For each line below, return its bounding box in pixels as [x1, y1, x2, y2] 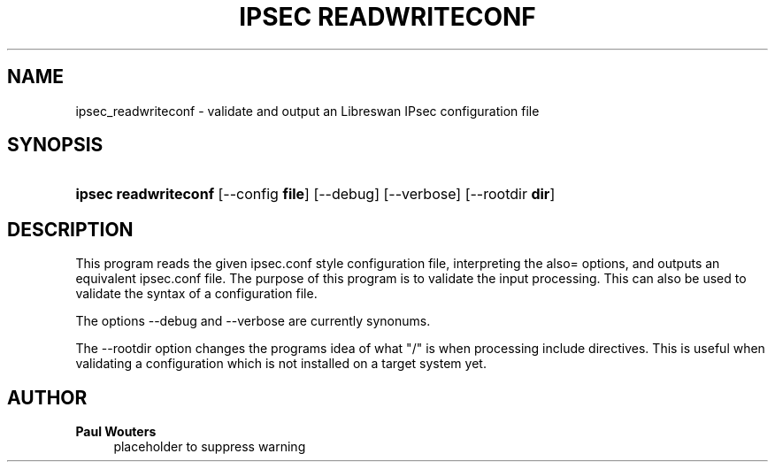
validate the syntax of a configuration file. [75, 286, 318, 302]
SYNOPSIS [7, 134, 104, 157]
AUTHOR [7, 386, 88, 409]
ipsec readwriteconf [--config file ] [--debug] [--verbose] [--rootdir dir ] [75, 185, 556, 204]
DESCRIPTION [7, 218, 134, 241]
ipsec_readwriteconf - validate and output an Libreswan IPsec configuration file [75, 103, 540, 119]
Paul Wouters [75, 424, 157, 440]
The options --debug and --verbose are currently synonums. [75, 313, 431, 329]
